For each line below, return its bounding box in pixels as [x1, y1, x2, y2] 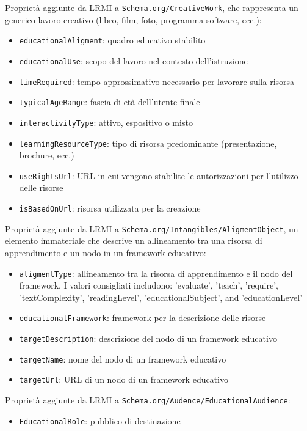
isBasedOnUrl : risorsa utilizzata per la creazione [19, 202, 201, 215]
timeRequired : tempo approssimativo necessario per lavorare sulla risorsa [19, 75, 295, 87]
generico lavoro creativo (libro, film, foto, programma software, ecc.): [5, 13, 262, 26]
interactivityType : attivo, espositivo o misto [19, 116, 193, 128]
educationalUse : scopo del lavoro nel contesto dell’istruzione [19, 54, 248, 67]
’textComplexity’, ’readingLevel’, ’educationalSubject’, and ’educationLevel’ [19, 290, 303, 303]
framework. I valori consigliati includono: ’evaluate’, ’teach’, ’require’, [19, 279, 278, 292]
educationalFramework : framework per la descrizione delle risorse [19, 311, 266, 324]
